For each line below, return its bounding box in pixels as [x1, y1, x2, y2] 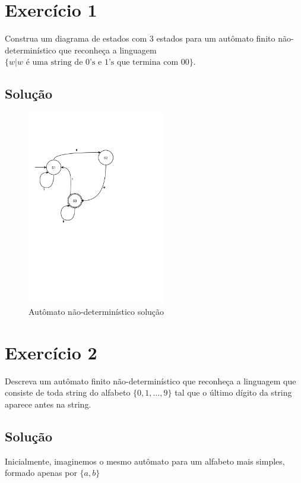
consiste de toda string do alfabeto [5, 386, 131, 399]
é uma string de [26, 58, 83, 67]
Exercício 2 [5, 340, 97, 364]
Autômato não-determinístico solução [28, 305, 164, 317]
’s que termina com [108, 58, 179, 67]
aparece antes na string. [5, 397, 91, 410]
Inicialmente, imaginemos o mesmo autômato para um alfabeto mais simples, [5, 454, 285, 467]
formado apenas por [5, 466, 77, 479]
